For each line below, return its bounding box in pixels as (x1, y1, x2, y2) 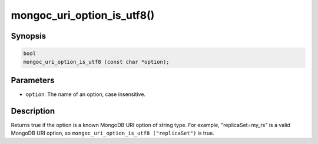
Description (11, 106, 55, 116)
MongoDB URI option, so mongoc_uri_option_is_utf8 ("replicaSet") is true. (11, 129, 215, 137)
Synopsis (11, 31, 47, 41)
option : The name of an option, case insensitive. (25, 91, 146, 98)
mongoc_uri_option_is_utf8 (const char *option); (23, 59, 170, 65)
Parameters (11, 75, 55, 85)
